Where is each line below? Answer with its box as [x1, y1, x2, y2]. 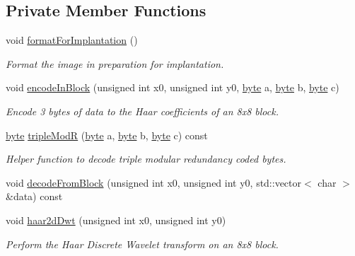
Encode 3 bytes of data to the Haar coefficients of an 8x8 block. [6, 103, 279, 118]
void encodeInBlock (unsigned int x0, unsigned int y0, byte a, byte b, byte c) [6, 80, 339, 95]
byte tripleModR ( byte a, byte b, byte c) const [6, 127, 208, 142]
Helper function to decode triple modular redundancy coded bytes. [6, 151, 286, 166]
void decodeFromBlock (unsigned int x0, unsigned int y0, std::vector [6, 175, 302, 190]
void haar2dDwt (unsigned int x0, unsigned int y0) [6, 212, 226, 227]
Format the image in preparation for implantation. [6, 56, 224, 71]
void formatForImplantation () [6, 33, 138, 47]
